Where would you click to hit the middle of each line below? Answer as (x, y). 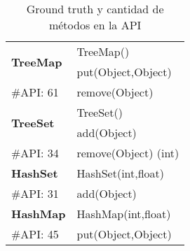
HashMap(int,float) (124, 214)
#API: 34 (35, 153)
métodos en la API (95, 25)
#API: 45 (35, 234)
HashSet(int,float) (121, 173)
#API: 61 (35, 92)
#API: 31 (35, 193)
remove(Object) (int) (128, 153)
